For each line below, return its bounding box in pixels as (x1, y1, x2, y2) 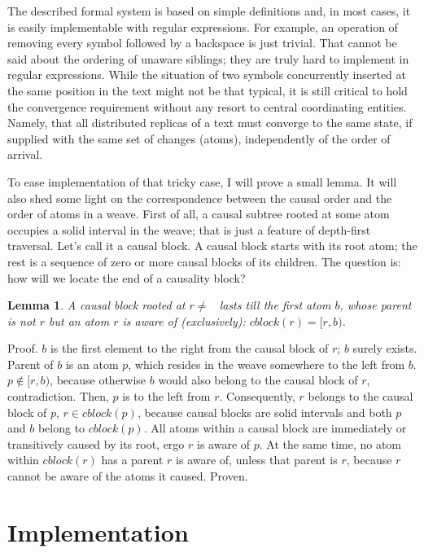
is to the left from (122, 388, 211, 405)
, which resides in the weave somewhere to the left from (128, 355, 405, 372)
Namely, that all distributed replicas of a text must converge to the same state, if (7, 114, 413, 131)
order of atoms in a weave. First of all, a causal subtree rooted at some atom (7, 205, 390, 222)
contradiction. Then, (7, 388, 109, 405)
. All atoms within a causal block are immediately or (143, 419, 407, 437)
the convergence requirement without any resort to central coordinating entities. (7, 98, 407, 115)
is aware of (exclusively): (122, 312, 246, 329)
